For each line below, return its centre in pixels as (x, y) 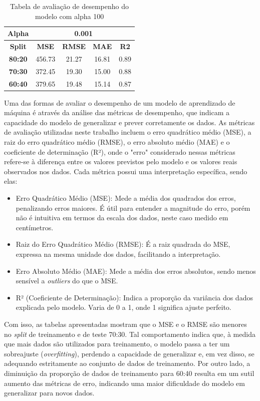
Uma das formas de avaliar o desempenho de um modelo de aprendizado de (120, 102)
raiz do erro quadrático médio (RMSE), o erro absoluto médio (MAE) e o (117, 142)
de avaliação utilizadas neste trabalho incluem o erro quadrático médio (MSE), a (128, 132)
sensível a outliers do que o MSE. (67, 281)
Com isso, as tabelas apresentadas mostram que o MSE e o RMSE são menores (125, 324)
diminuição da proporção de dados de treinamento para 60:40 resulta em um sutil (129, 373)
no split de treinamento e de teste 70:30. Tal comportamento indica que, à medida (130, 334)
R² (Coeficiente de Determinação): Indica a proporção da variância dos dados (134, 297)
